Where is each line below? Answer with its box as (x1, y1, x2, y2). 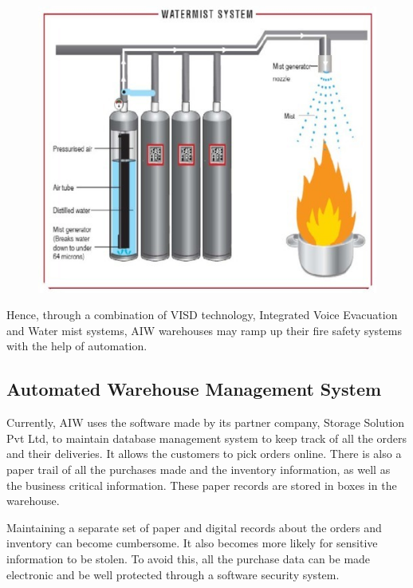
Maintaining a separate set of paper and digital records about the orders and (6, 519, 382, 535)
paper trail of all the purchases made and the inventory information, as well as (6, 461, 391, 478)
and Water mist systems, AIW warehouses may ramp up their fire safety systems (6, 322, 402, 338)
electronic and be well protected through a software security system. (6, 566, 340, 582)
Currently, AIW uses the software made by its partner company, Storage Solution (6, 414, 405, 431)
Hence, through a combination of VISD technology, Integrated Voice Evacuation (6, 306, 398, 323)
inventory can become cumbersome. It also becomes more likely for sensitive (6, 535, 378, 551)
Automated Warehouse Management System (6, 377, 382, 401)
